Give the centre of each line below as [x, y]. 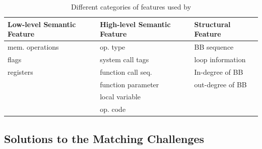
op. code [113, 109]
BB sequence [214, 47]
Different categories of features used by [131, 7]
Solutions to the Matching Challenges [104, 138]
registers [20, 71]
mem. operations [33, 47]
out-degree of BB [220, 84]
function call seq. [126, 71]
